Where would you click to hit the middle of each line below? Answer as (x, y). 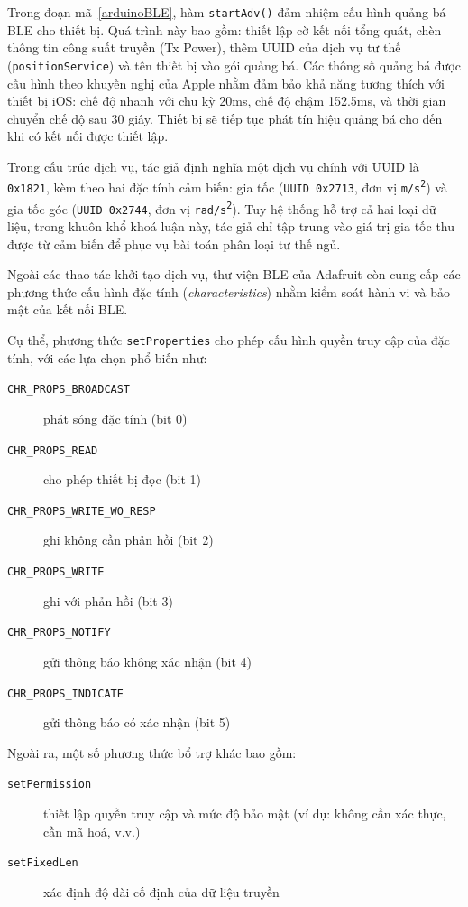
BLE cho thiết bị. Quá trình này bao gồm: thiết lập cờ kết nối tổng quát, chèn (225, 29)
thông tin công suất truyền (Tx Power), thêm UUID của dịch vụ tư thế (204, 47)
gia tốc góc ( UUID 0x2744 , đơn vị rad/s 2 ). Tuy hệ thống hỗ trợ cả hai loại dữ (222, 208)
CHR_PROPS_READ (53, 450)
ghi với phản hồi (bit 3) (108, 600)
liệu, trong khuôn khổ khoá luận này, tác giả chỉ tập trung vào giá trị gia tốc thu (231, 226)
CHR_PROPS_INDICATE (65, 693)
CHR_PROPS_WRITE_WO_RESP (82, 511)
